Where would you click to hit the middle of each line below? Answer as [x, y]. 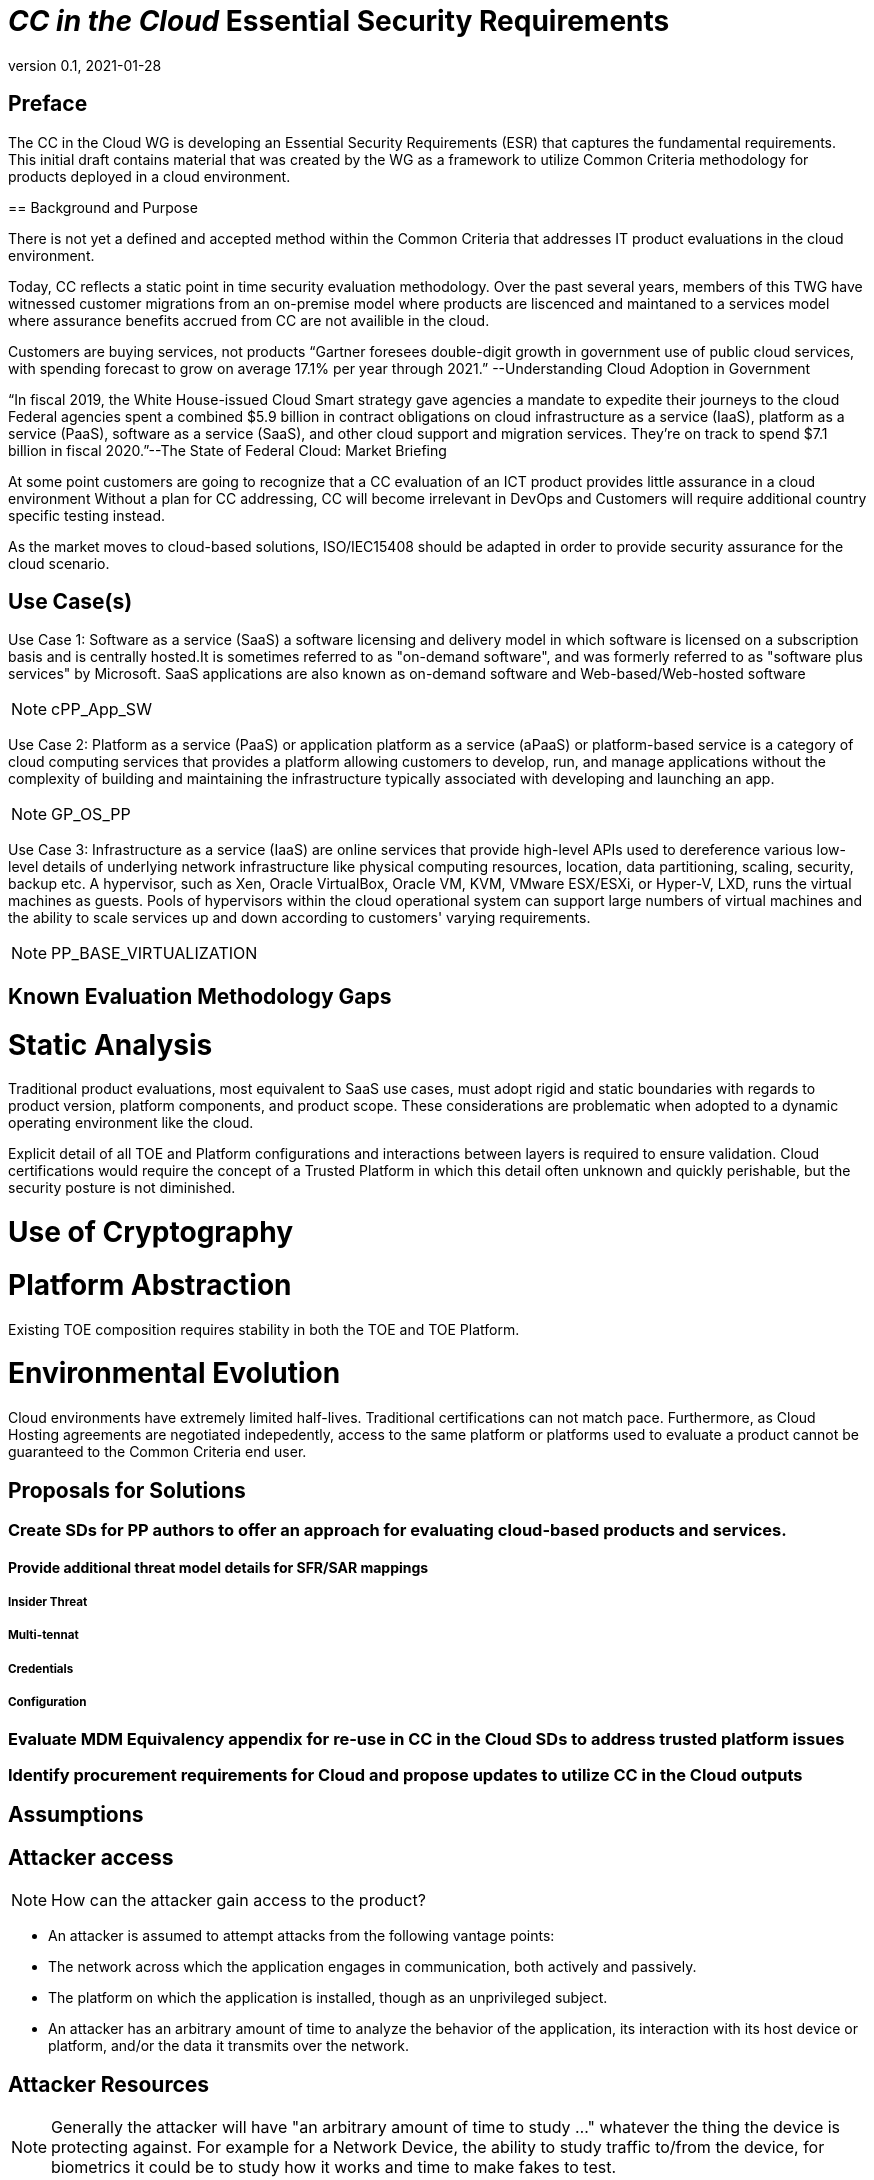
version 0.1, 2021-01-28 [85, 65]
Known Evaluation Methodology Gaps [200, 996]
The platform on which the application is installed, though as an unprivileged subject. [328, 1998]
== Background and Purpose [103, 207]
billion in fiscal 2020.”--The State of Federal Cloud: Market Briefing [227, 450]
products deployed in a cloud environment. [149, 176]
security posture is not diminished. [122, 1188]
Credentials [41, 1668]
